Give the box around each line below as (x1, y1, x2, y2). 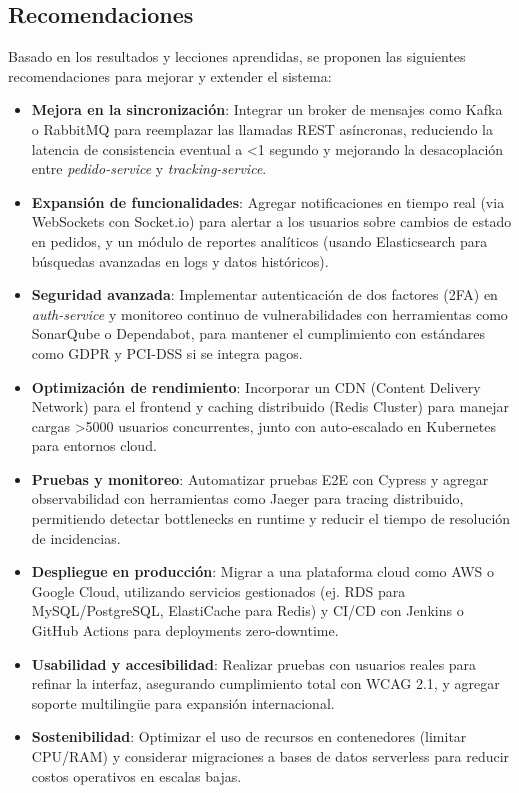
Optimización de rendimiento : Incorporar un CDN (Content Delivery (31, 376, 481, 397)
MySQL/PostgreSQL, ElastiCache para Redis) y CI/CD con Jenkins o (31, 600, 464, 621)
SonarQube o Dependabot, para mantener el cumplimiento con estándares (31, 323, 485, 344)
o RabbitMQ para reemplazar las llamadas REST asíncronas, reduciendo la (31, 118, 493, 139)
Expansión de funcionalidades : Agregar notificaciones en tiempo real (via (31, 191, 505, 212)
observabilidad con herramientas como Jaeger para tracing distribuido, (31, 488, 464, 509)
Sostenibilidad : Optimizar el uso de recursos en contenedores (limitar (31, 726, 467, 747)
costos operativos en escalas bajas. (31, 765, 242, 786)
